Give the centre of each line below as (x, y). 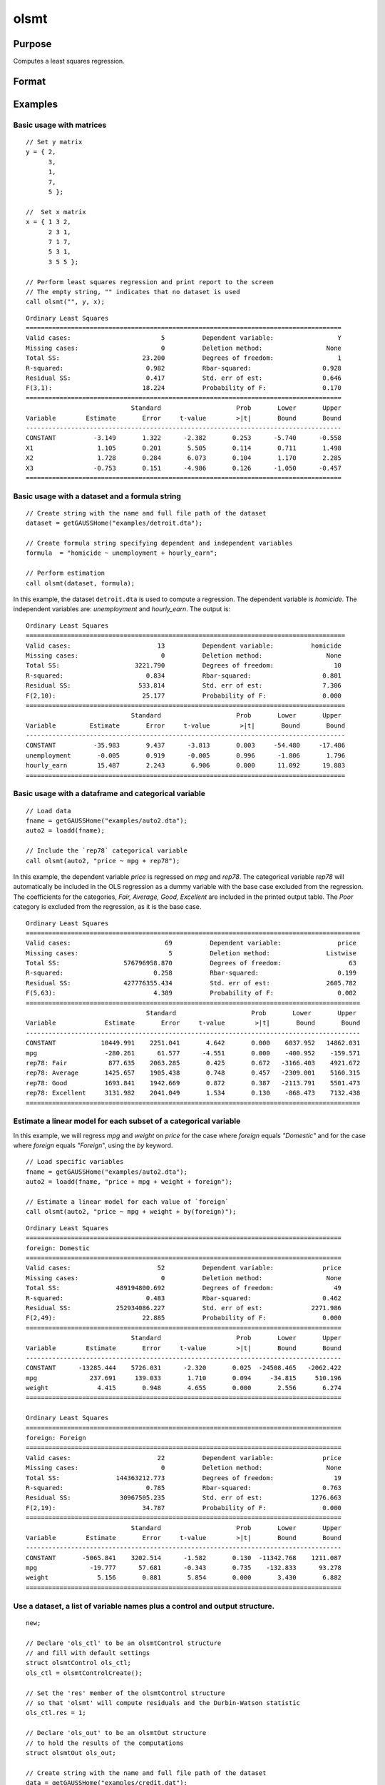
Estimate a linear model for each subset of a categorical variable (127, 1121)
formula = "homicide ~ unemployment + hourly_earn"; (122, 553)
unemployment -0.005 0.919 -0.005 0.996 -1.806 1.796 (186, 755)
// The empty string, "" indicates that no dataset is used (133, 292)
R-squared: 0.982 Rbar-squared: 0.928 (184, 368)
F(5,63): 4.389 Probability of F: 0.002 (191, 993)
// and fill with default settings (88, 1653)
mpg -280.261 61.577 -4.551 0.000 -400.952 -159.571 (193, 1053)
